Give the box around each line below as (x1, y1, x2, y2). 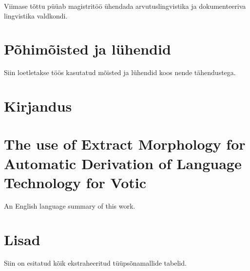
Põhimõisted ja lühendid (4, 39, 171, 59)
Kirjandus (4, 96, 72, 116)
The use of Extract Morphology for (4, 134, 246, 154)
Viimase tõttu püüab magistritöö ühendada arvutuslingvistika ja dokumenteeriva (4, 1, 246, 11)
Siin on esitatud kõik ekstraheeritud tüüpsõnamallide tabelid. (4, 257, 187, 268)
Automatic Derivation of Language (4, 153, 242, 173)
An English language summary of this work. (4, 200, 135, 211)
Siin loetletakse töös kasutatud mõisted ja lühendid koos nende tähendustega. (4, 67, 236, 77)
